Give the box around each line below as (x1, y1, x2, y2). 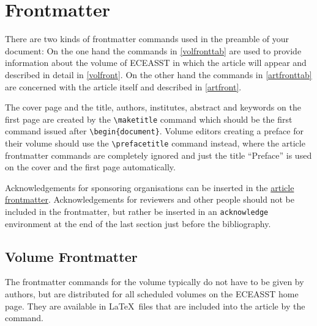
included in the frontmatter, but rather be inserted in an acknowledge (5, 205, 269, 218)
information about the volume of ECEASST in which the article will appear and (5, 56, 307, 69)
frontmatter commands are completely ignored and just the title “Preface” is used (5, 148, 312, 161)
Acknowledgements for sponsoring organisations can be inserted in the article (5, 181, 294, 194)
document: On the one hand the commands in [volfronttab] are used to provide (5, 44, 302, 57)
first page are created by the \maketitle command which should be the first (5, 112, 293, 125)
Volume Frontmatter (5, 247, 138, 266)
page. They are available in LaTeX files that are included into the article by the (5, 299, 305, 312)
